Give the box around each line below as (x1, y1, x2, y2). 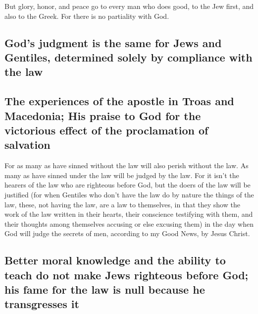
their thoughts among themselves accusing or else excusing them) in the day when (4, 218, 254, 229)
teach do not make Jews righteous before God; (4, 267, 249, 282)
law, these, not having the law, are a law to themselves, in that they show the (4, 199, 240, 209)
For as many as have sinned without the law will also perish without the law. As (4, 160, 249, 171)
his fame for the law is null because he (4, 282, 205, 297)
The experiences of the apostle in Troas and (4, 93, 234, 109)
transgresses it (4, 296, 79, 312)
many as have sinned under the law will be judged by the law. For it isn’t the (4, 170, 239, 180)
